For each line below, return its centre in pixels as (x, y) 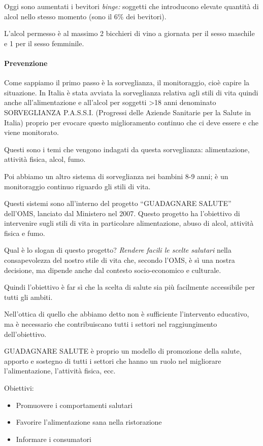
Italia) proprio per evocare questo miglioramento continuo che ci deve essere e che (131, 122)
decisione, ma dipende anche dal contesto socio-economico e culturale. (113, 270)
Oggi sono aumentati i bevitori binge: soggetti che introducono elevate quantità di (131, 6)
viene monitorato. (31, 132)
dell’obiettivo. (25, 334)
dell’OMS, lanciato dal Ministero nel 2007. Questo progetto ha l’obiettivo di (122, 213)
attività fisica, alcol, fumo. (45, 159)
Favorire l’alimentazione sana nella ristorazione (89, 422)
